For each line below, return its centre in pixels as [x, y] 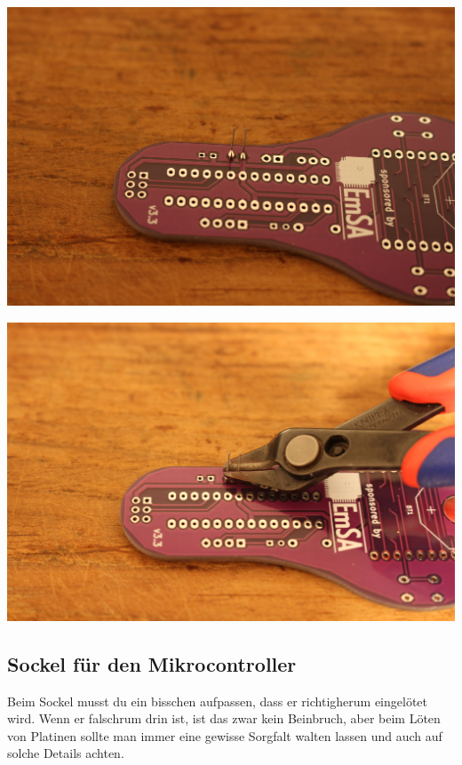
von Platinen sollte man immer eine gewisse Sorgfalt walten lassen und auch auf [225, 735]
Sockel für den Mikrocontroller [152, 663]
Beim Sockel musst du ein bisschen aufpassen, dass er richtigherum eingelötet [217, 701]
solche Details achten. [66, 753]
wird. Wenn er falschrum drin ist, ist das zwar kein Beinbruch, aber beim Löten [224, 718]
